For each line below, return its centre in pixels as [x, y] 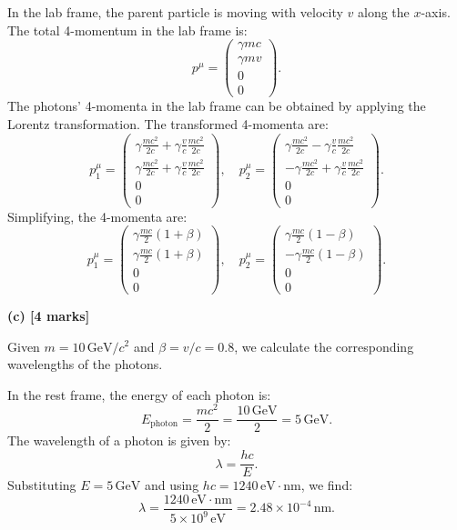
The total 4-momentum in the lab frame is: [127, 30]
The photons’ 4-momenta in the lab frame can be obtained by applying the [217, 106]
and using [172, 485]
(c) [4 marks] [49, 315]
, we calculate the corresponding [324, 346]
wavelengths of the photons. [85, 364]
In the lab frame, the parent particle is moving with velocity [175, 12]
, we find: [327, 485]
